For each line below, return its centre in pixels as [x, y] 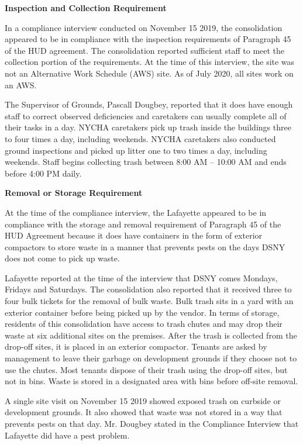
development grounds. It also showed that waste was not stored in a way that [144, 412]
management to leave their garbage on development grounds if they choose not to [151, 358]
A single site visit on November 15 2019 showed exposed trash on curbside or [143, 400]
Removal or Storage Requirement [74, 193]
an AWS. [21, 84]
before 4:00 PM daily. [43, 173]
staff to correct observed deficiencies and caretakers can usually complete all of [146, 115]
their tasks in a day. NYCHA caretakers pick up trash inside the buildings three [148, 127]
